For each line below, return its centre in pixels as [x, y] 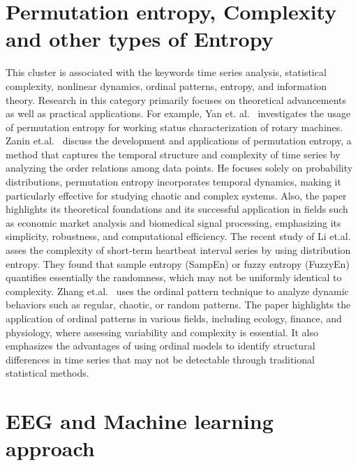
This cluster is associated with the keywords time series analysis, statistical [166, 72]
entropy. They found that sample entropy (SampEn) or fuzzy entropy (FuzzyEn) [178, 263]
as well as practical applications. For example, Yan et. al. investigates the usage [178, 113]
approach [50, 448]
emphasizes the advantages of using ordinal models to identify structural [161, 346]
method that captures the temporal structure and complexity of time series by [173, 154]
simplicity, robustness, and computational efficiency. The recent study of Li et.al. [178, 236]
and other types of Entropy [140, 39]
